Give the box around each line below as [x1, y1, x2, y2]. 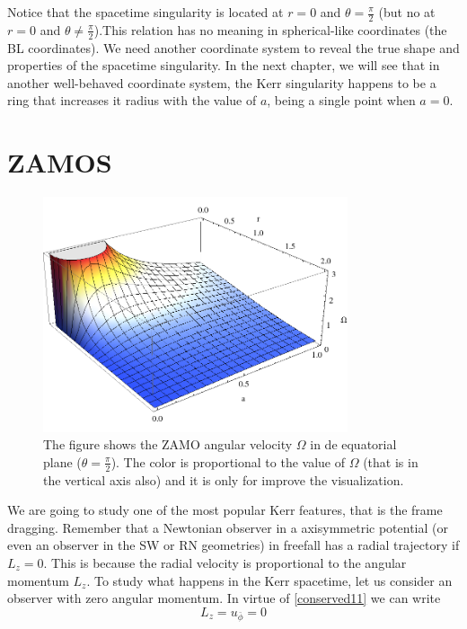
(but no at [378, 3, 436, 21]
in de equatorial [310, 435, 397, 454]
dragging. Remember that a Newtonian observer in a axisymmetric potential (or [7, 518, 448, 536]
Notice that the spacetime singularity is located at [7, 3, 284, 21]
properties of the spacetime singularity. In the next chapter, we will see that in [7, 56, 440, 75]
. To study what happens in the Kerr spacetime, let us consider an [86, 571, 453, 589]
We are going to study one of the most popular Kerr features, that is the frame [7, 501, 443, 519]
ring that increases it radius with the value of [7, 91, 257, 110]
